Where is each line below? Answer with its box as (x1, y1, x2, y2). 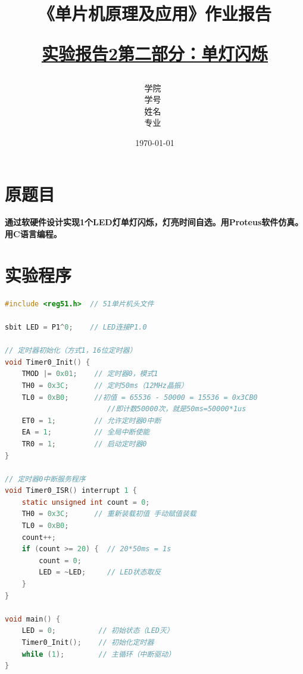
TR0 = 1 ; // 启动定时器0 (21, 439, 147, 448)
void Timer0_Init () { (5, 358, 90, 366)
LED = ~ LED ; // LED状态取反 (39, 568, 161, 577)
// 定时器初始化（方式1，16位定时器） (5, 346, 137, 355)
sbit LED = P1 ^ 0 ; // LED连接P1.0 (5, 322, 147, 331)
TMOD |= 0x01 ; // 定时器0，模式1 (21, 369, 158, 378)
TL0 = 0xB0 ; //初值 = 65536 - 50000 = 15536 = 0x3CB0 (21, 393, 258, 402)
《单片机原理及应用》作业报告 (38, 1, 271, 26)
